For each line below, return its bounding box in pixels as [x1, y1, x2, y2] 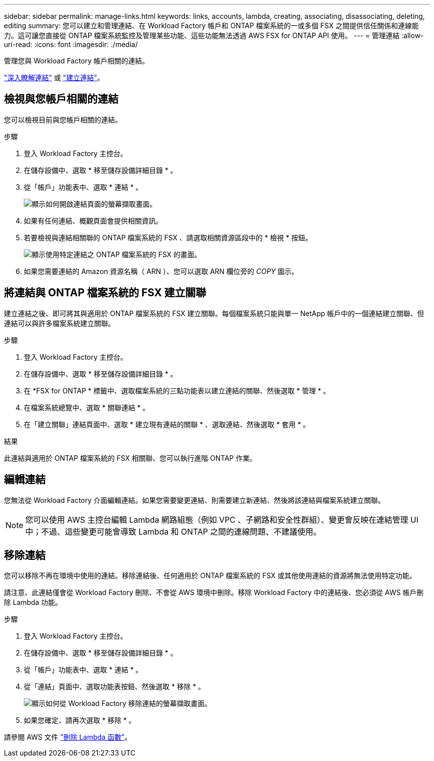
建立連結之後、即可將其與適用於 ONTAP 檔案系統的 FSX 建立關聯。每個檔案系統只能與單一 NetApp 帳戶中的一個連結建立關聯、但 [4, 309, 425, 318]
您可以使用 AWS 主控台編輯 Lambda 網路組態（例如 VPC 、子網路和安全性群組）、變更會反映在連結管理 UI [25, 514, 419, 525]
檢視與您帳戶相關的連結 [4, 93, 118, 106]
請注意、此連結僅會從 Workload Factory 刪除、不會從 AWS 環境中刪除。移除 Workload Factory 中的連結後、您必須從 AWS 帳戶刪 [4, 588, 424, 597]
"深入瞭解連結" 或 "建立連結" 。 [4, 73, 104, 82]
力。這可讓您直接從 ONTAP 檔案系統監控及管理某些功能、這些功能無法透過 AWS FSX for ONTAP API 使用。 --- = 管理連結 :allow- [4, 31, 424, 40]
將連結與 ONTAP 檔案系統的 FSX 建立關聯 [4, 286, 206, 299]
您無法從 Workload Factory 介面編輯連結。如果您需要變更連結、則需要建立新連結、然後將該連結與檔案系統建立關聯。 [4, 495, 385, 504]
